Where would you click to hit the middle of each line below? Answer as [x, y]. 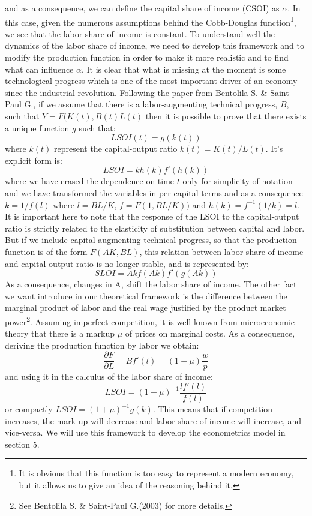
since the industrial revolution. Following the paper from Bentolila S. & [136, 92]
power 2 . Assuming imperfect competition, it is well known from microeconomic [150, 320]
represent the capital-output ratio [115, 148]
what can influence [39, 69]
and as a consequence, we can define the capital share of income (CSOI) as [142, 8]
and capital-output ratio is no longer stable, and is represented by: [127, 263]
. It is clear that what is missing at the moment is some [184, 69]
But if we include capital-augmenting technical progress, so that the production [151, 240]
